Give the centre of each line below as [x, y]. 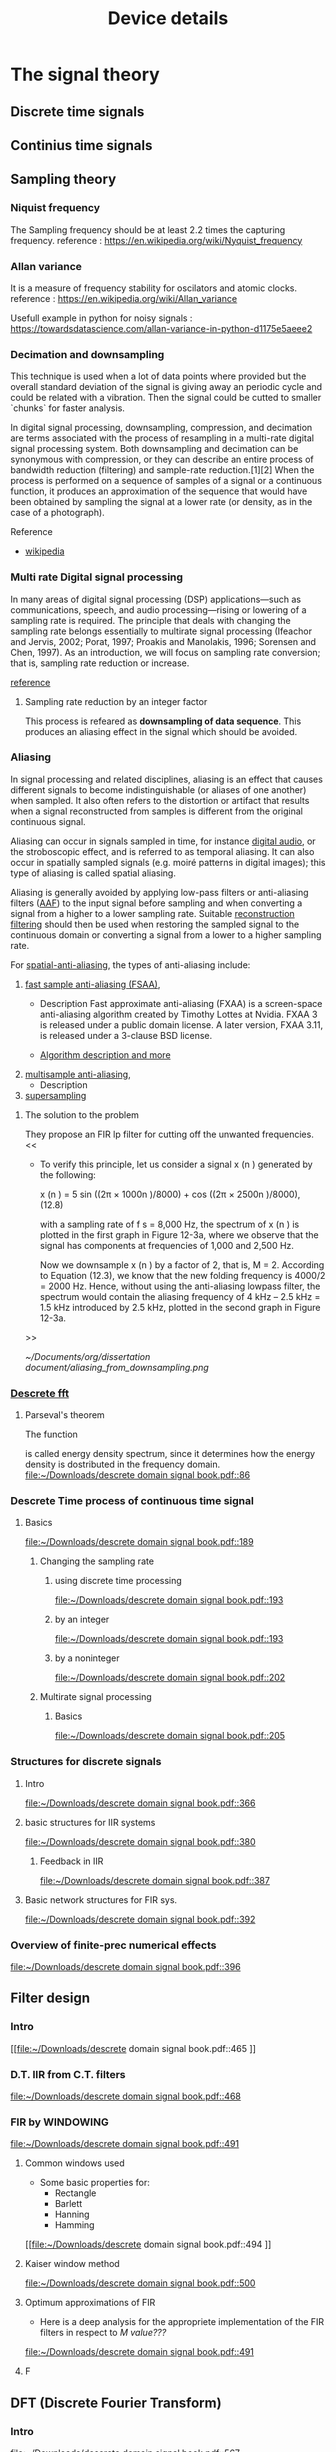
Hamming [74, 2225]
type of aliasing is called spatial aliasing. [93, 873]
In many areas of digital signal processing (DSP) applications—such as [156, 599]
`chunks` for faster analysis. [67, 408]
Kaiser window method [72, 2264]
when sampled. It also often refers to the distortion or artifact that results [160, 800]
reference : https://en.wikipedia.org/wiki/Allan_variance [124, 298]
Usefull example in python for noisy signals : [101, 318]
